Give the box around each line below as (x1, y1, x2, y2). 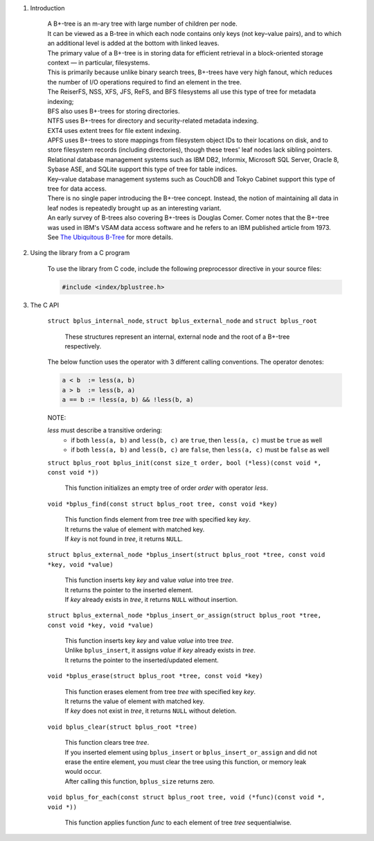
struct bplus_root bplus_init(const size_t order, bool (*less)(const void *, (47, 459, 322, 467)
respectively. (64, 342, 102, 350)
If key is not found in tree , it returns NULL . (64, 534, 184, 543)
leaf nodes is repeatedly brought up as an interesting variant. (47, 204, 222, 212)
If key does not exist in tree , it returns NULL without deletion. (64, 707, 237, 715)
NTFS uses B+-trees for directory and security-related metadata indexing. (47, 116, 259, 125)
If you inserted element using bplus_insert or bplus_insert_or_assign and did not (64, 748, 318, 756)
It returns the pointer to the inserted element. (64, 585, 193, 594)
